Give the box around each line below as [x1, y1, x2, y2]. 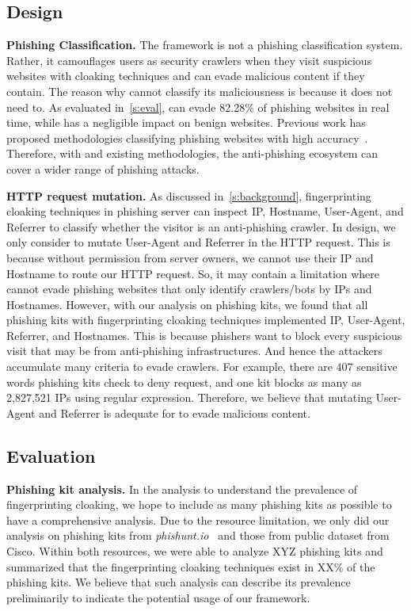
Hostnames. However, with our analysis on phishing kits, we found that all [6, 296, 368, 312]
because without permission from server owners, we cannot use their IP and [6, 249, 374, 265]
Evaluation [6, 443, 96, 468]
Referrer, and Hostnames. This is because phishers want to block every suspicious [6, 327, 402, 343]
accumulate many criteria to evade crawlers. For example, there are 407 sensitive [6, 358, 398, 375]
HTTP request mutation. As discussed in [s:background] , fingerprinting [6, 187, 371, 204]
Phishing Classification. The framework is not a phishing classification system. [6, 36, 403, 53]
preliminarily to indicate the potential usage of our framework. [6, 589, 310, 605]
